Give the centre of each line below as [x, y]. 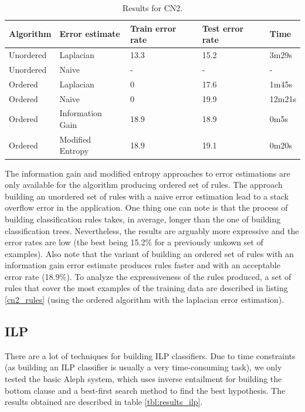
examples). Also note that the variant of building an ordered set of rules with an [149, 253]
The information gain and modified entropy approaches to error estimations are [148, 173]
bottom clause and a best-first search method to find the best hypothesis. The [145, 390]
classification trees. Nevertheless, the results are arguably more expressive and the [152, 230]
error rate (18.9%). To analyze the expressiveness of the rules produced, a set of [148, 276]
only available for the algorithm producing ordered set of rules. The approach [144, 185]
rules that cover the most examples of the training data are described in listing [146, 288]
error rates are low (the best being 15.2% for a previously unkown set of [134, 242]
